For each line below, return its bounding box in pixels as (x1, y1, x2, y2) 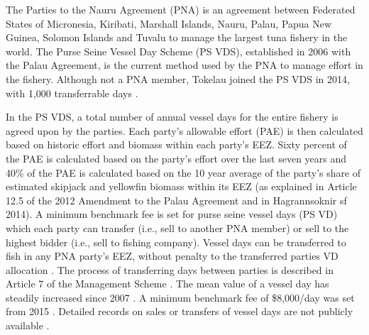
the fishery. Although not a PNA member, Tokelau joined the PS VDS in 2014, (6, 71, 350, 86)
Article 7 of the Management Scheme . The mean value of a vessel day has (6, 276, 329, 291)
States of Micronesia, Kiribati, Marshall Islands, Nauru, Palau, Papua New (6, 16, 332, 31)
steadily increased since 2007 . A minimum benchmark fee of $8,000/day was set (6, 290, 355, 304)
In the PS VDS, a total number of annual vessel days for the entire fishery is (6, 109, 338, 124)
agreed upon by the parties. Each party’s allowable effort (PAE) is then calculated (6, 123, 363, 138)
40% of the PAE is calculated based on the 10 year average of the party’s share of (6, 165, 361, 180)
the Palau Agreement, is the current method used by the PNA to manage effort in (6, 57, 363, 72)
